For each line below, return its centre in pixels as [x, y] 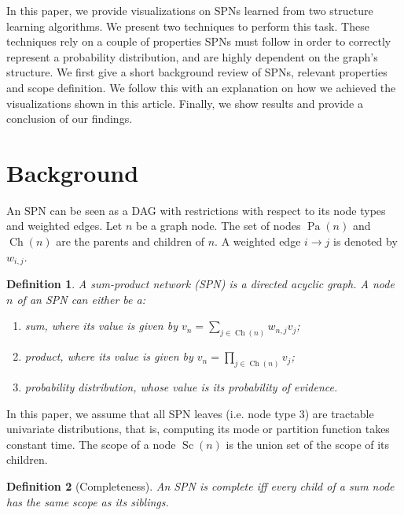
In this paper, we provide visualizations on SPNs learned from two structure [190, 10]
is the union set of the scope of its [308, 444]
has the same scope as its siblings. [88, 501]
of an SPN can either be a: [81, 299]
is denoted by [365, 241]
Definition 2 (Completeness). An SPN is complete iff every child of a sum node [200, 485]
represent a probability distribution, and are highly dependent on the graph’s [192, 56]
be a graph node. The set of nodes [218, 226]
